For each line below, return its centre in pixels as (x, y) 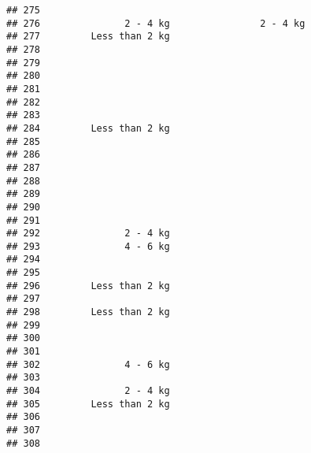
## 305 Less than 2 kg (88, 404)
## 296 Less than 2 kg (88, 286)
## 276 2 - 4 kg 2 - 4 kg (156, 23)
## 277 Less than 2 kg (88, 37)
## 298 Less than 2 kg (88, 312)
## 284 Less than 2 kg (88, 128)
